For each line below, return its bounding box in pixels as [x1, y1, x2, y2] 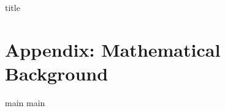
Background [5, 60, 109, 85]
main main [5, 96, 45, 109]
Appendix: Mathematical [5, 37, 221, 62]
